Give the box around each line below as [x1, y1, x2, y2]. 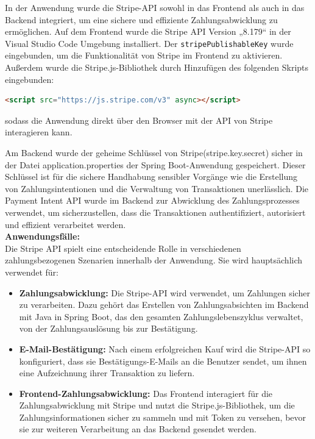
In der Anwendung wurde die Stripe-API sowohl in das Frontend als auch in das [5, 1, 305, 13]
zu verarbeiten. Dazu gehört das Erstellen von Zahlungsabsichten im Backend [19, 298, 309, 311]
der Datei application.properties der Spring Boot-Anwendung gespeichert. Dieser [5, 158, 306, 171]
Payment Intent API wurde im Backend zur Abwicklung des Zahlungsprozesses [5, 194, 300, 207]
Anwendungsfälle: [5, 230, 80, 243]
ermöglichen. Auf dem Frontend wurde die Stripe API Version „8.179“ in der [5, 25, 291, 38]
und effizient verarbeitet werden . [5, 218, 126, 230]
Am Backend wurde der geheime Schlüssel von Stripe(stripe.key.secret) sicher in [5, 146, 303, 159]
